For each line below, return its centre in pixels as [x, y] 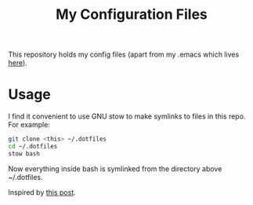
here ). [18, 63]
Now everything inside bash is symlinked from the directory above [115, 168]
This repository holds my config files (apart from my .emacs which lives [124, 55]
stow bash [24, 154]
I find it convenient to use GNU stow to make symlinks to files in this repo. [127, 116]
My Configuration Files [132, 15]
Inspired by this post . [42, 192]
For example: [29, 125]
